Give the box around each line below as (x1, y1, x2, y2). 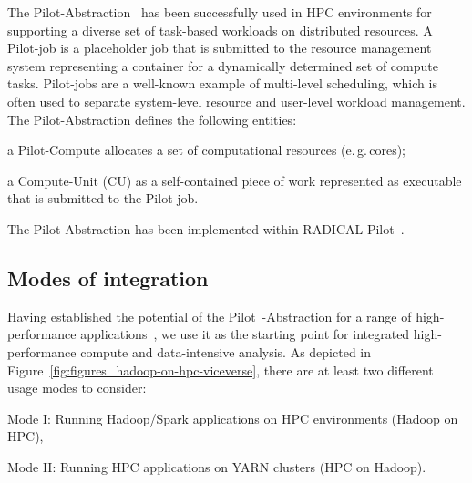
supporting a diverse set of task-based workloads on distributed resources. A (7, 20, 433, 39)
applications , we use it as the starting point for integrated (80, 324, 410, 344)
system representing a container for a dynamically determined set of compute (7, 56, 438, 75)
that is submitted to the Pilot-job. (7, 189, 199, 208)
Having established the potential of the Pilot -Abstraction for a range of (7, 306, 412, 325)
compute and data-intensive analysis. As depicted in (80, 342, 371, 361)
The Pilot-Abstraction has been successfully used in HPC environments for (7, 3, 432, 21)
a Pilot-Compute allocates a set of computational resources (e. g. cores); (7, 140, 405, 159)
